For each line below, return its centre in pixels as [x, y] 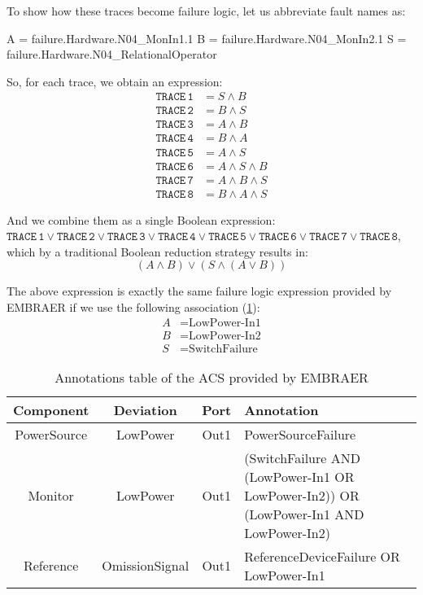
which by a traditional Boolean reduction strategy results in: [157, 251]
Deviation [145, 409]
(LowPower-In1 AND [304, 514]
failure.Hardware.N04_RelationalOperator [112, 54]
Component [51, 409]
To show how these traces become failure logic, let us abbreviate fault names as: [206, 11]
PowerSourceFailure [300, 434]
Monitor [51, 495]
